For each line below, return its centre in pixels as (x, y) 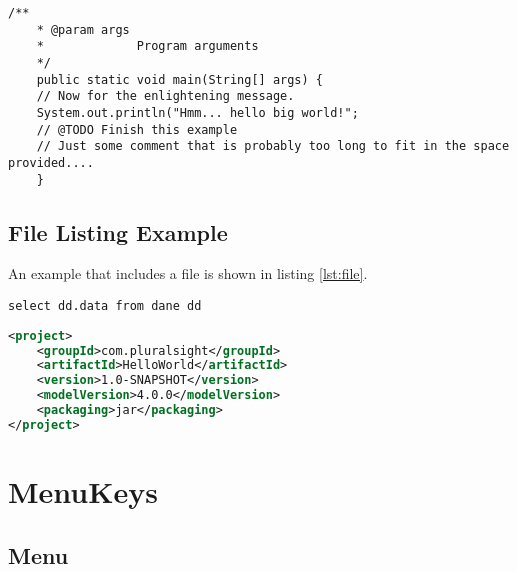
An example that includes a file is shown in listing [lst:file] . (188, 273)
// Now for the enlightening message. (165, 96)
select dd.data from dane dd (105, 306)
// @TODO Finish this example (137, 129)
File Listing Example (118, 231)
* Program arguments (147, 46)
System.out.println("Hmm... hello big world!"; (197, 112)
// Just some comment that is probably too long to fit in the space (273, 146)
